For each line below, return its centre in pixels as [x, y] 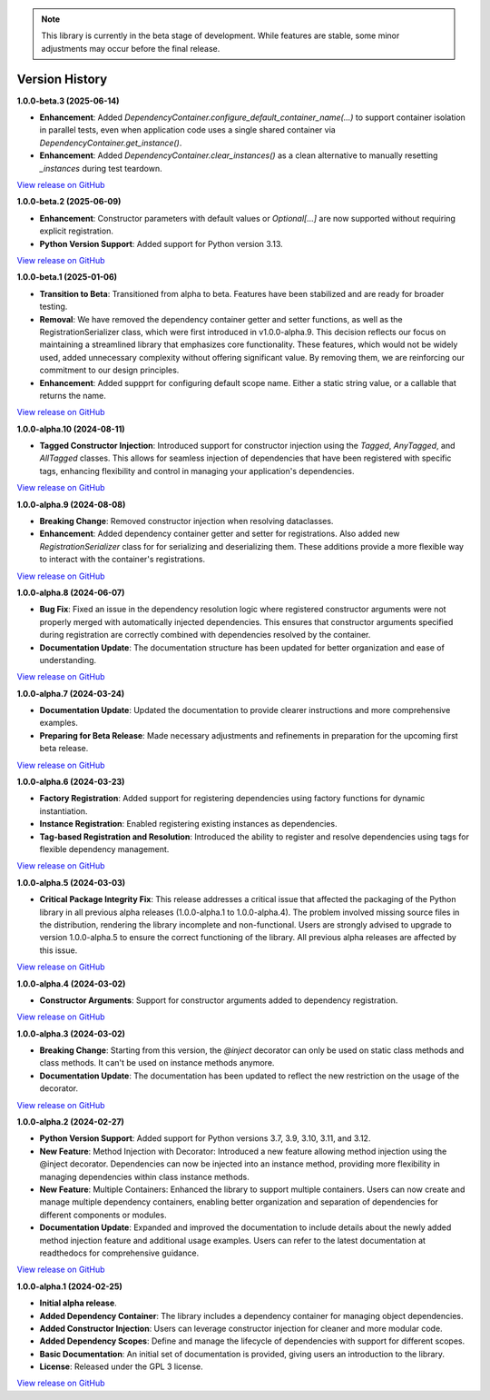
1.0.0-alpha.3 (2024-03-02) [71, 1033]
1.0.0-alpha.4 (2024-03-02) [71, 983]
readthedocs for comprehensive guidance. [119, 1253]
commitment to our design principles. [109, 370]
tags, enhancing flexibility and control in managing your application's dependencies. [197, 471]
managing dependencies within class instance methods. [144, 1177]
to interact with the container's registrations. [122, 560]
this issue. [59, 950]
